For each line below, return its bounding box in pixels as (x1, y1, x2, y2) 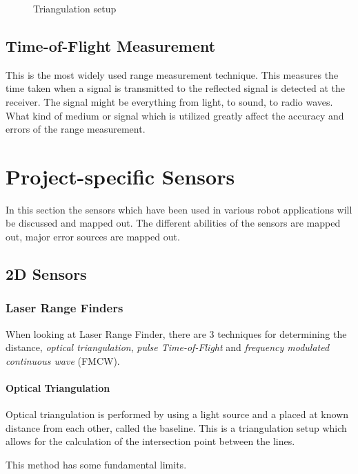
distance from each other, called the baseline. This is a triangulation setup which (6, 420, 347, 435)
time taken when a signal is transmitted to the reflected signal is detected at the (6, 81, 345, 95)
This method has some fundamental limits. (6, 457, 187, 472)
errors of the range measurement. (6, 122, 146, 136)
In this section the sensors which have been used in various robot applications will (6, 202, 352, 216)
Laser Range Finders (6, 299, 123, 316)
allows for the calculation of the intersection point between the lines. (6, 434, 295, 448)
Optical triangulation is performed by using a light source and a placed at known (6, 407, 349, 421)
